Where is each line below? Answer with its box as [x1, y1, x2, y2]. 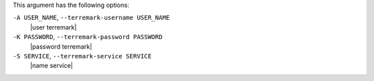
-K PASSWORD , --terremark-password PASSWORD [12, 33, 163, 41]
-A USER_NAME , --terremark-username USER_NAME [12, 14, 170, 22]
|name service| [30, 62, 73, 70]
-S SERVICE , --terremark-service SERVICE [12, 51, 152, 60]
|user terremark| [30, 23, 77, 31]
